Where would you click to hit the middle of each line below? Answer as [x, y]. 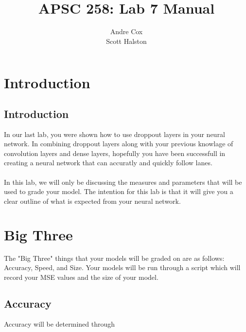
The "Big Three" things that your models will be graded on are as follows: [114, 258]
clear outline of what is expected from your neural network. [92, 201]
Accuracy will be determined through [60, 323]
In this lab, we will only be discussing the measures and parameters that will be [123, 182]
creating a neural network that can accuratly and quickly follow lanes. [108, 163]
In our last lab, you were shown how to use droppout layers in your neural [114, 134]
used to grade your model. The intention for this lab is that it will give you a [119, 191]
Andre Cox [126, 31]
